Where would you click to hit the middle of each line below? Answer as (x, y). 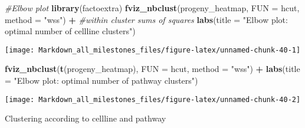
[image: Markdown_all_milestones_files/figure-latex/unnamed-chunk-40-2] (153, 99)
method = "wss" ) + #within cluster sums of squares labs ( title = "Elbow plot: (146, 19)
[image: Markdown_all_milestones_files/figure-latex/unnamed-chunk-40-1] (153, 50)
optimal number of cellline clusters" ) (70, 31)
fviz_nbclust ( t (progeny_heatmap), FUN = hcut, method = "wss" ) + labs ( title (152, 69)
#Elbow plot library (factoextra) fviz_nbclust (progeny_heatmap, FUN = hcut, (152, 8)
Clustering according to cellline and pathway (86, 118)
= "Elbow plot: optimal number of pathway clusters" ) (101, 81)
